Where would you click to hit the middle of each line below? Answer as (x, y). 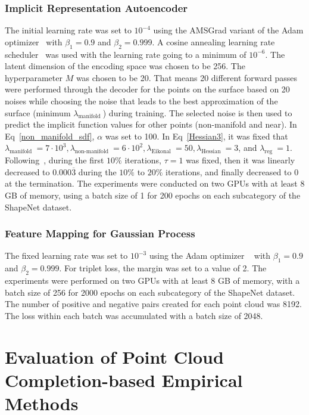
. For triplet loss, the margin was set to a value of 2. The (163, 268)
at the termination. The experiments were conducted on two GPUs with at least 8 (155, 183)
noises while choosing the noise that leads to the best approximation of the (141, 100)
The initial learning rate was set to (68, 30)
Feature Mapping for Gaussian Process (100, 233)
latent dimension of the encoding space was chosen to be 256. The (125, 66)
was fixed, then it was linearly (241, 160)
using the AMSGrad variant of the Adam (228, 30)
